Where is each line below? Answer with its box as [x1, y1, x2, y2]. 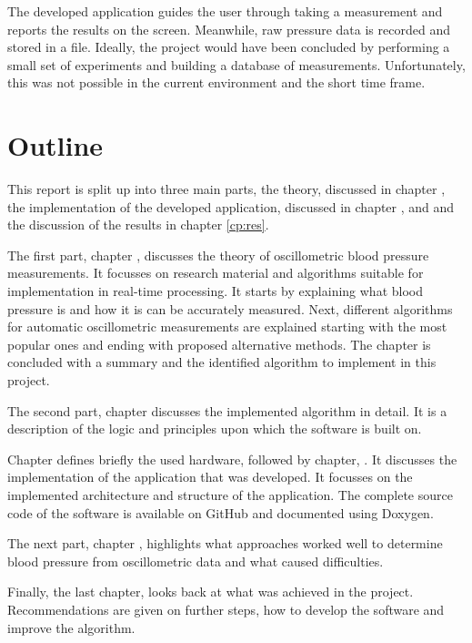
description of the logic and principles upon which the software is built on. [7, 419, 422, 438]
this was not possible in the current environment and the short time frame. [7, 73, 426, 92]
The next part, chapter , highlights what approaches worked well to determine [7, 534, 443, 553]
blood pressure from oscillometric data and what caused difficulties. [7, 551, 384, 570]
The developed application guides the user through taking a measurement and [7, 2, 443, 20]
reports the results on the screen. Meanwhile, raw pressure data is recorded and [7, 19, 450, 38]
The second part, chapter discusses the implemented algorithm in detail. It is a [7, 401, 447, 420]
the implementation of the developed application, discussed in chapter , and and [7, 197, 455, 216]
